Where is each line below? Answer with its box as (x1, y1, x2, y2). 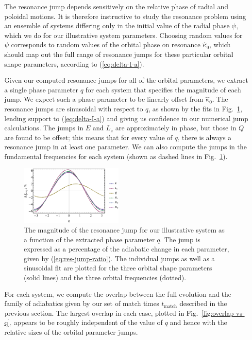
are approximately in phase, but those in (115, 123, 236, 133)
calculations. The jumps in (4, 123, 84, 133)
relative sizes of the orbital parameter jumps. (4, 326, 138, 337)
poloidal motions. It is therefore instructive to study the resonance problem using (4, 11, 246, 21)
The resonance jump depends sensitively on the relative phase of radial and (4, 1, 228, 11)
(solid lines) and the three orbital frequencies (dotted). (24, 272, 186, 282)
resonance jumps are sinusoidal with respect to (4, 103, 143, 113)
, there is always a (177, 132, 232, 142)
